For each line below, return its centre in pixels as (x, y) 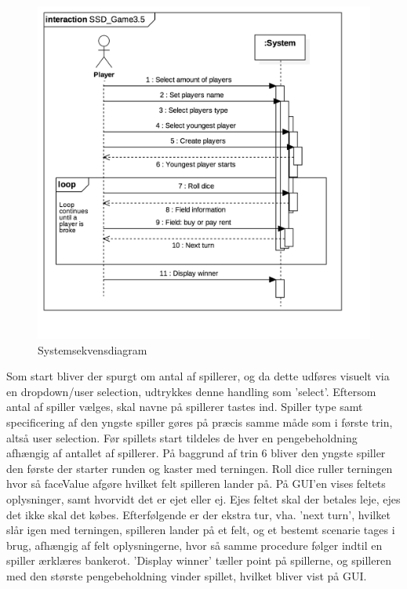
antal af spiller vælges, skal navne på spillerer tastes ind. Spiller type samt (185, 407)
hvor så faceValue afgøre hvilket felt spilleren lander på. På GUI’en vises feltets (196, 484)
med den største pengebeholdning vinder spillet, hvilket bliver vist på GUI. (187, 575)
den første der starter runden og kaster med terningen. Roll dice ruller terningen (200, 468)
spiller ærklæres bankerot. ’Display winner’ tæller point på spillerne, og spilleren (199, 560)
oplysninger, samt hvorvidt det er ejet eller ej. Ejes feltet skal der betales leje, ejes (203, 498)
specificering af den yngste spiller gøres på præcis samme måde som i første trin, (200, 422)
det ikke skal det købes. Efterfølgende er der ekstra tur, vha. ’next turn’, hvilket (198, 514)
